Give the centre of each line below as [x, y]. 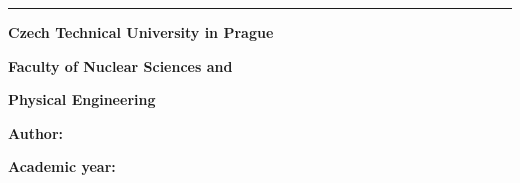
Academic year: [62, 166]
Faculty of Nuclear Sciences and [120, 65]
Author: [36, 132]
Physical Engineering [82, 99]
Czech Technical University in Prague [141, 32]
